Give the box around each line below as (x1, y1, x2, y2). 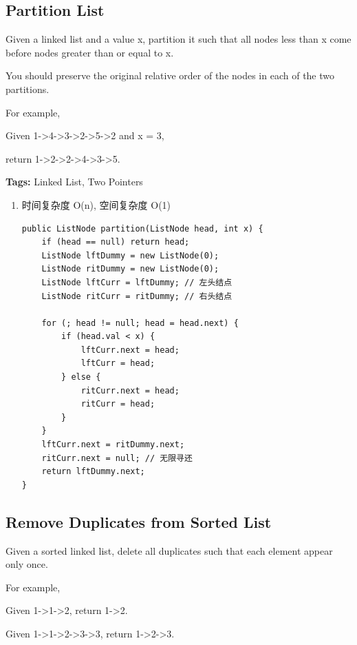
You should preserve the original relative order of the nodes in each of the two (6, 68, 335, 83)
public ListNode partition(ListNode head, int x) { (21, 223, 263, 234)
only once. (6, 557, 48, 571)
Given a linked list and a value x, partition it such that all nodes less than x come (6, 32, 351, 46)
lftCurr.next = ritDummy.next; (41, 440, 185, 450)
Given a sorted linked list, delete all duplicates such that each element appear (6, 543, 333, 557)
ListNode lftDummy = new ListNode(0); (41, 250, 219, 260)
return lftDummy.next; (41, 467, 145, 477)
